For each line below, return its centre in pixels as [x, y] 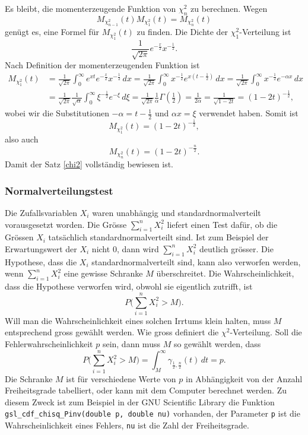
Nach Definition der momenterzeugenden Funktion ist [102, 65]
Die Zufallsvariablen [41, 212]
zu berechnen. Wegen [229, 8]
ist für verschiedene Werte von [121, 378]
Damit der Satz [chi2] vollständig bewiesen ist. [89, 164]
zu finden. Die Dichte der [182, 32]
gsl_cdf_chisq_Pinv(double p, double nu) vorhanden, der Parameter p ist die [153, 413]
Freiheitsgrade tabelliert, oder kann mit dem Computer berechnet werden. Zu [146, 390]
